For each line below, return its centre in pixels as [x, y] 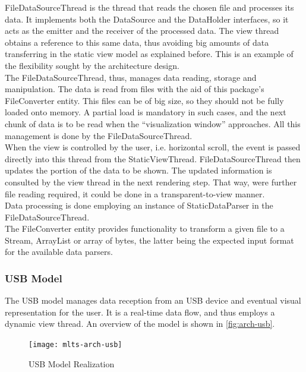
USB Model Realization [72, 363]
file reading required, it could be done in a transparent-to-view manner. [135, 193]
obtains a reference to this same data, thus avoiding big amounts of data [137, 42]
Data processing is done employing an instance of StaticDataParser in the [139, 205]
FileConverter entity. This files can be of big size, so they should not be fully [144, 100]
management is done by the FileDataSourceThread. [99, 135]
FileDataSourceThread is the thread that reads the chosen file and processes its [149, 7]
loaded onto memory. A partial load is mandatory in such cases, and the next [146, 112]
